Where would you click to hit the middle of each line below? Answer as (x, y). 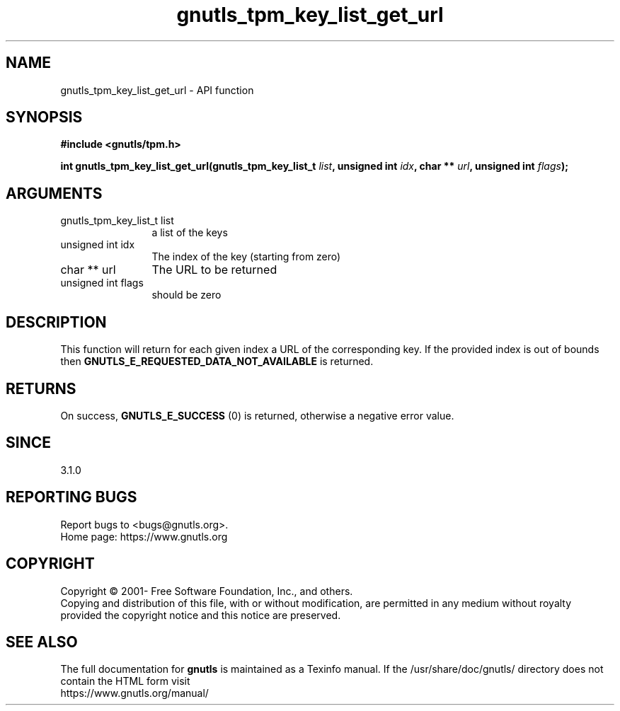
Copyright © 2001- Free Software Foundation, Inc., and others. (207, 591)
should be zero (186, 295)
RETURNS (41, 388)
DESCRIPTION (56, 322)
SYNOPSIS (44, 117)
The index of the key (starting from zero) (246, 257)
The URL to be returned (214, 270)
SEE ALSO (42, 642)
